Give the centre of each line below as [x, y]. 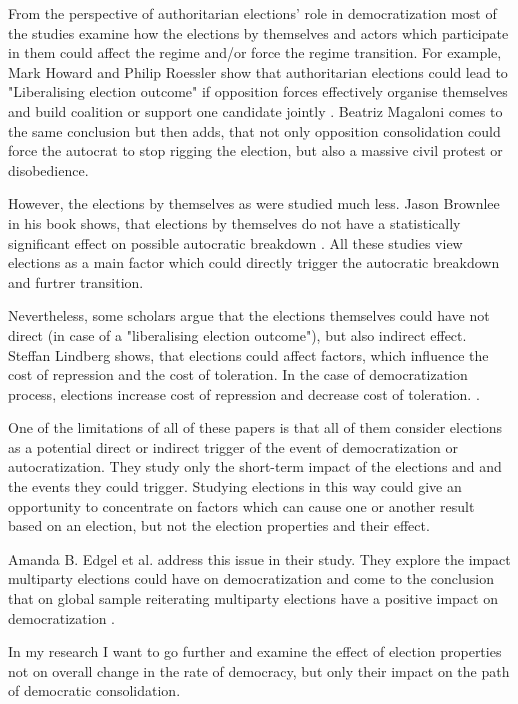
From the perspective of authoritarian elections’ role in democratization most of [252, 13]
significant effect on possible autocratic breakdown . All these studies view [235, 242]
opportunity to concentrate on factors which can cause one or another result [241, 505]
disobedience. [48, 169]
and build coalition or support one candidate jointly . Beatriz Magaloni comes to [255, 110]
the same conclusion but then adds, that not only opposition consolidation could [254, 130]
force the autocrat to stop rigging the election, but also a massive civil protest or [255, 150]
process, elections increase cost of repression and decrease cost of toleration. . [244, 393]
